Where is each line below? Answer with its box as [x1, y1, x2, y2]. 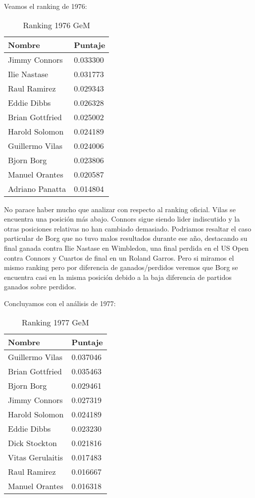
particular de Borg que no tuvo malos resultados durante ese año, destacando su [4, 233, 248, 243]
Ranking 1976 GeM [23, 19, 90, 31]
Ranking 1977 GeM [22, 316, 89, 328]
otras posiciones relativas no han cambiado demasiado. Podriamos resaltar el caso [4, 223, 252, 233]
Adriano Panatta [8, 182, 66, 194]
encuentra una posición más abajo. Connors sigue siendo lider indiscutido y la [4, 214, 240, 224]
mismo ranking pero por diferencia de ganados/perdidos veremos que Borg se [4, 262, 238, 272]
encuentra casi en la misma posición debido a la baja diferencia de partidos [4, 272, 232, 282]
